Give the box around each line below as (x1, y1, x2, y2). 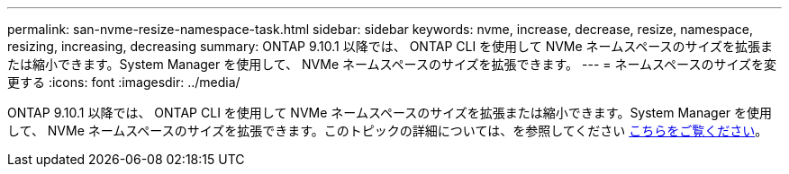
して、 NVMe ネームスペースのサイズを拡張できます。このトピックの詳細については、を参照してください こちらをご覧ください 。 (7, 123, 768, 138)
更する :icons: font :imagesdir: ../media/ (7, 74, 240, 90)
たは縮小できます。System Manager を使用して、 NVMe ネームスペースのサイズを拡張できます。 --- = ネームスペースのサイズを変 (7, 57, 776, 72)
